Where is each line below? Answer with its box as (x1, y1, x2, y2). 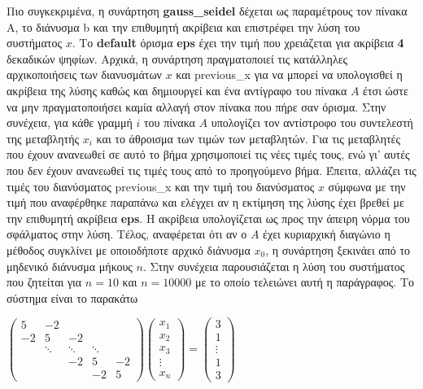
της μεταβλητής (7, 129, 80, 146)
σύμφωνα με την (328, 177, 406, 194)
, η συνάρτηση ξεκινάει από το (265, 241, 411, 258)
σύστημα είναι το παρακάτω (7, 289, 138, 306)
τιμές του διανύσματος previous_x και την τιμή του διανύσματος (7, 177, 315, 194)
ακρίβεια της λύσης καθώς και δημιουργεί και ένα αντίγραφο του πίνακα (7, 81, 347, 98)
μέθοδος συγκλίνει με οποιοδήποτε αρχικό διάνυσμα (7, 241, 251, 258)
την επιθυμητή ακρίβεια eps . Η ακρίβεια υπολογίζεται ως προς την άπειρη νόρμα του (7, 209, 410, 226)
